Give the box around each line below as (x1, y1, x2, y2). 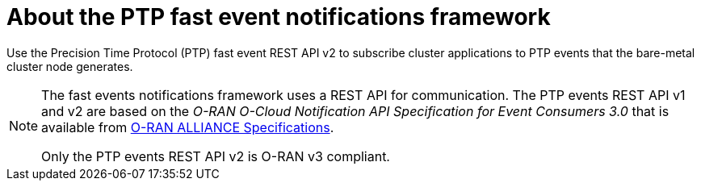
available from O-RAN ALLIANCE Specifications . (41, 118, 334, 135)
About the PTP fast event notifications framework (6, 3, 551, 31)
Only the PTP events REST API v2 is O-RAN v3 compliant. (41, 148, 390, 164)
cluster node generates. (6, 59, 133, 73)
